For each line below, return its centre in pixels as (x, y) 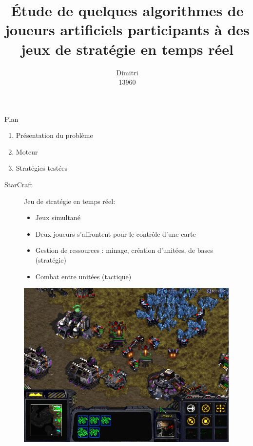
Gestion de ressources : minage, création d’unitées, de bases (124, 250)
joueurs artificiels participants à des (127, 30)
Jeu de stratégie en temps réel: (70, 201)
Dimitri (127, 72)
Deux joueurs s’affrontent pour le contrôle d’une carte (116, 234)
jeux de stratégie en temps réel (127, 49)
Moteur (27, 151)
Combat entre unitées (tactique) (83, 276)
